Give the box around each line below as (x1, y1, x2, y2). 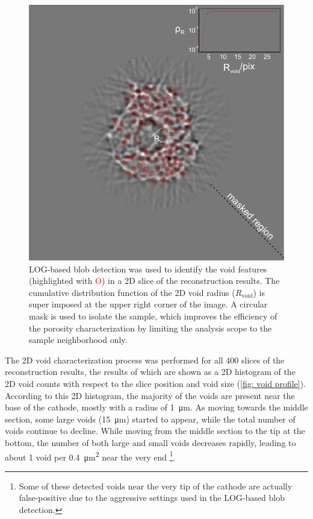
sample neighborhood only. (29, 333, 128, 346)
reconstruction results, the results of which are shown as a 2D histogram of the (5, 365, 296, 378)
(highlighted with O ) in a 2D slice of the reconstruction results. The (29, 274, 280, 287)
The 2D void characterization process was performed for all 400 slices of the (5, 353, 285, 366)
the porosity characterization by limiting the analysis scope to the (29, 321, 272, 334)
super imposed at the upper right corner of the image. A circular (29, 298, 268, 310)
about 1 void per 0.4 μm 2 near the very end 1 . (5, 448, 176, 463)
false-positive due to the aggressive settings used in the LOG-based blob (19, 491, 285, 504)
